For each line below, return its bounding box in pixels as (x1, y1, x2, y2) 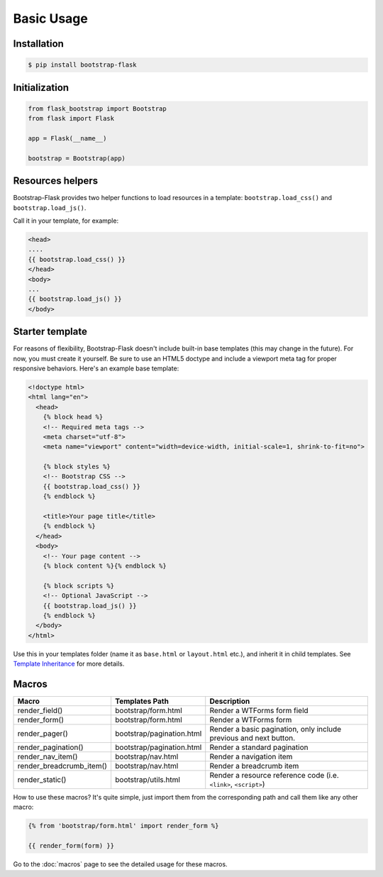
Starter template (13, 326, 88, 338)
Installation (13, 38, 64, 50)
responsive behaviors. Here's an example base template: (13, 364, 179, 373)
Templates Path (114, 696, 170, 706)
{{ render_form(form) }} (28, 842, 115, 850)
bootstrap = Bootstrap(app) (28, 154, 126, 162)
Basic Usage (13, 11, 88, 26)
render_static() (17, 775, 67, 785)
